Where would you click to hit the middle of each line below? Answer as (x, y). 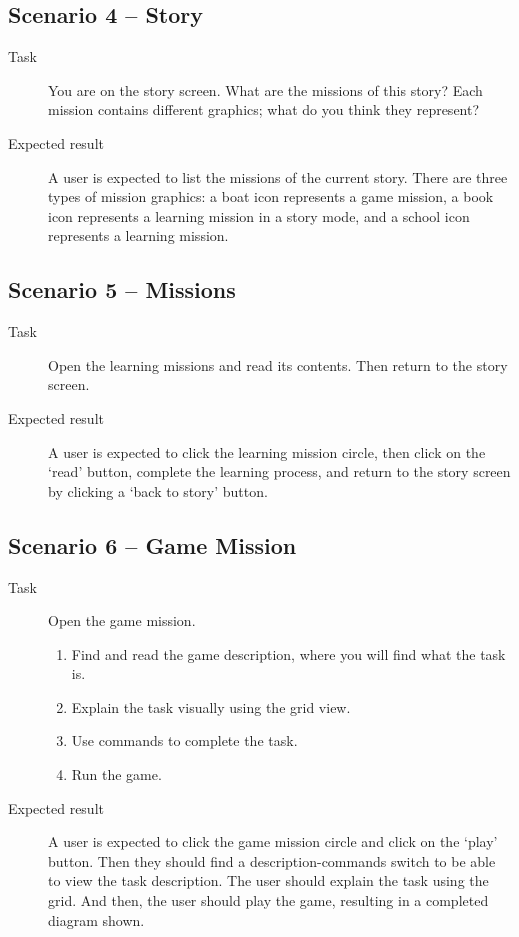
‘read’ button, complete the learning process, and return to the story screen (279, 471)
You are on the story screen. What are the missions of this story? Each (265, 89)
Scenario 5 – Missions (122, 289)
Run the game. (116, 774)
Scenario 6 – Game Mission (152, 544)
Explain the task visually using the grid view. (211, 706)
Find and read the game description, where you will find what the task (288, 653)
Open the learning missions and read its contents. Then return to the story (278, 364)
